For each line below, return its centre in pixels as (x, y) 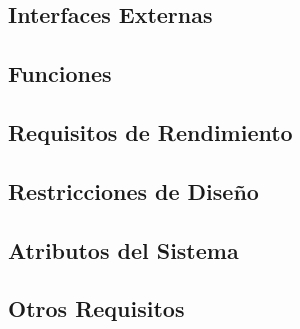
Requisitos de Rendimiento (150, 131)
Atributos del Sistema (123, 249)
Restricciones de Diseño (133, 190)
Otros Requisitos (96, 308)
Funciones (60, 73)
